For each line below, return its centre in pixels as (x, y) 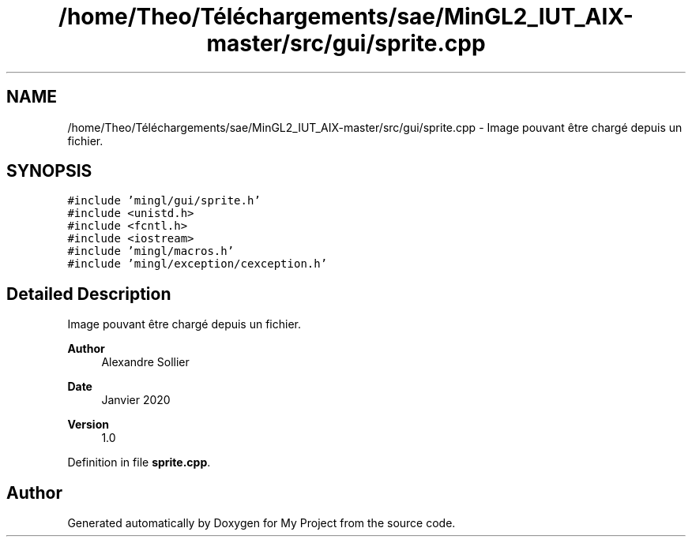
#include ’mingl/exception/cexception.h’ (197, 264)
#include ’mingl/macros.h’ (151, 251)
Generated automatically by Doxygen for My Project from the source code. (261, 523)
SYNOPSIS (49, 171)
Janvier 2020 (136, 400)
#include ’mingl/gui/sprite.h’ (164, 201)
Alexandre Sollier (145, 362)
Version (88, 425)
